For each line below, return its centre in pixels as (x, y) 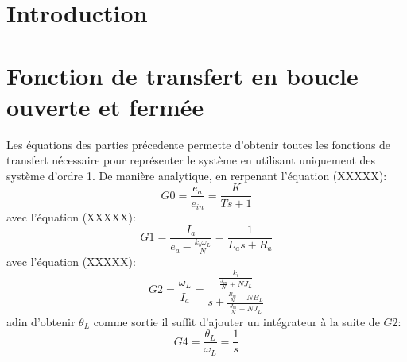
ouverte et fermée (105, 106)
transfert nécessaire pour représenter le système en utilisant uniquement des (191, 160)
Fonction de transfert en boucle (182, 75)
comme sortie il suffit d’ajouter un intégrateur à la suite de (236, 321)
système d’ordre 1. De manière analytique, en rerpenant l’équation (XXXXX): (197, 175)
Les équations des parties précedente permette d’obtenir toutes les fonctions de (199, 144)
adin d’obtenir (41, 321)
